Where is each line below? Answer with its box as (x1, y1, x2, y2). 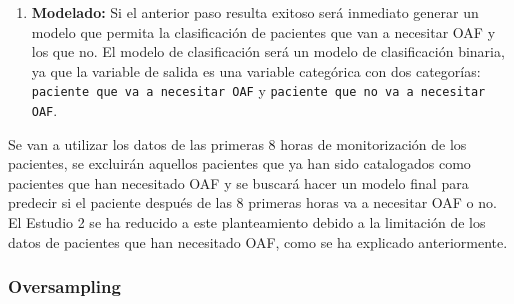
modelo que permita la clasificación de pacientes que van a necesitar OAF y (31, 21, 496, 42)
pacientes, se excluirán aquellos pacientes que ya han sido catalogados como (8, 153, 471, 174)
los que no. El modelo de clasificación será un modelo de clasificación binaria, (31, 41, 505, 62)
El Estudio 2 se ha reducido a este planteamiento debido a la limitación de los (8, 212, 486, 233)
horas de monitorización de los (280, 133, 467, 154)
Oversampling (8, 274, 121, 299)
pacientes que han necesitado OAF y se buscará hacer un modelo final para (8, 172, 469, 193)
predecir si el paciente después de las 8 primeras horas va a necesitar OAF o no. (8, 192, 497, 213)
